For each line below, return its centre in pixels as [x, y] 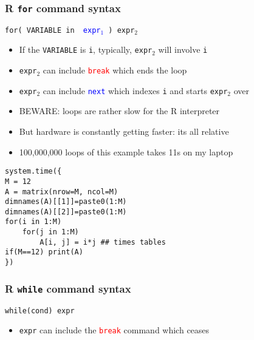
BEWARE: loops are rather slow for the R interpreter [119, 111]
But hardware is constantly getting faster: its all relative [124, 131]
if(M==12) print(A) [44, 252]
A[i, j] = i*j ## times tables [103, 242]
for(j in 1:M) [50, 232]
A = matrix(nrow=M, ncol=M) [62, 192]
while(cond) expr [40, 311]
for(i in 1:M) [33, 222]
